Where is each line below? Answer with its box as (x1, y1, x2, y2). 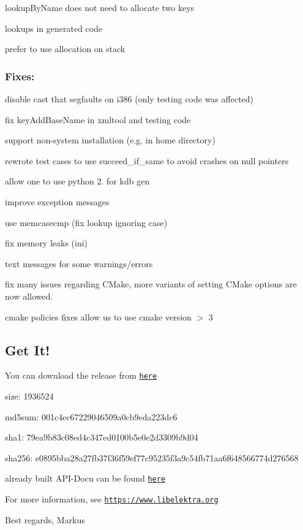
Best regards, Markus (5, 513, 85, 526)
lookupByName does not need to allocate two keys (5, 1, 195, 13)
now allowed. (5, 289, 53, 302)
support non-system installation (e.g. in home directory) (5, 134, 215, 146)
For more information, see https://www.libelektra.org (5, 493, 219, 505)
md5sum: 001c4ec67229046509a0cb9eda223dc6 (5, 410, 178, 423)
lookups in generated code (5, 21, 103, 34)
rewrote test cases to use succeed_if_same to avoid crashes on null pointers (5, 154, 289, 167)
